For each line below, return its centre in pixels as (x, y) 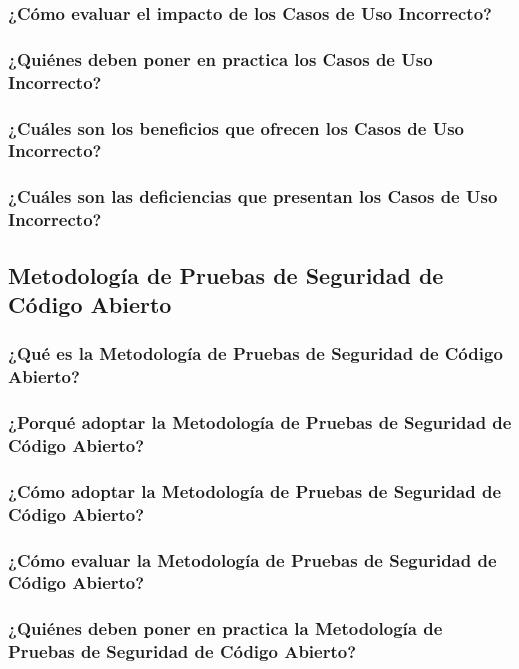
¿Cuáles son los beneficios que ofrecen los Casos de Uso (236, 127)
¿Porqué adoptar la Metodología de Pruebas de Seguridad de (260, 422)
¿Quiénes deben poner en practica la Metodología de (225, 628)
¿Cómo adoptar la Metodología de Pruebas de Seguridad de (255, 490)
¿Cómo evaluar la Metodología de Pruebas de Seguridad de (252, 559)
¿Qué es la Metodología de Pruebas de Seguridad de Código (255, 353)
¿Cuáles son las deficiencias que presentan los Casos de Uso (253, 196)
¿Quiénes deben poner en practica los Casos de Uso (220, 58)
